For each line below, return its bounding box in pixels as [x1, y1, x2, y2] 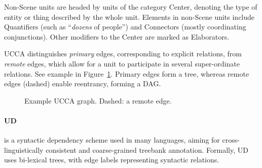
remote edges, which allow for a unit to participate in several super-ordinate [4, 58, 240, 69]
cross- [222, 135, 240, 145]
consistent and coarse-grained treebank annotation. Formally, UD [46, 144, 248, 155]
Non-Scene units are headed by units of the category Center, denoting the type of [4, 2, 257, 12]
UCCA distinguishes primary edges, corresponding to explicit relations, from [4, 48, 242, 59]
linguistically [4, 144, 44, 155]
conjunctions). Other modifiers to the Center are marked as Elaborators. [4, 31, 230, 42]
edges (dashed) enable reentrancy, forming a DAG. [4, 78, 161, 89]
